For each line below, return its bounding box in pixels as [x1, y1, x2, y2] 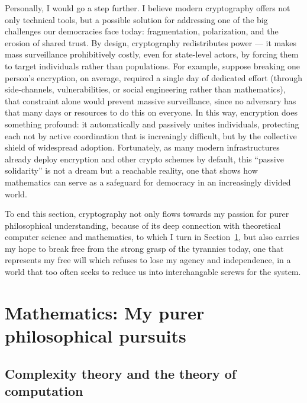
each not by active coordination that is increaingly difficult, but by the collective [5, 129, 297, 142]
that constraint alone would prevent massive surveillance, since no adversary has [5, 94, 296, 107]
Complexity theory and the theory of [5, 364, 237, 382]
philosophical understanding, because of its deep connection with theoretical [5, 219, 281, 231]
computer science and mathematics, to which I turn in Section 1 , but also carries [5, 231, 299, 243]
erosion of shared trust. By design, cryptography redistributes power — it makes [5, 36, 296, 49]
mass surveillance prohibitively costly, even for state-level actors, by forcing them [5, 48, 299, 60]
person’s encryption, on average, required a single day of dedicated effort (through [5, 71, 302, 84]
